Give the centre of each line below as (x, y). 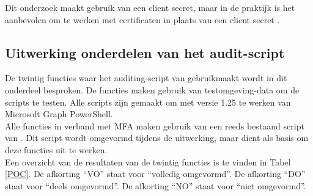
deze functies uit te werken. (56, 149)
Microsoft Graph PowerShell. (59, 114)
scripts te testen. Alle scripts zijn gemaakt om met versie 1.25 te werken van (148, 102)
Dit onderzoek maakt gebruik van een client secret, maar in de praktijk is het (150, 7)
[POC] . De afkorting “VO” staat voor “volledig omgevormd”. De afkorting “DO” (155, 174)
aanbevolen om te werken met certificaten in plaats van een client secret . (142, 19)
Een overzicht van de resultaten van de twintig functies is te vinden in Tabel (148, 162)
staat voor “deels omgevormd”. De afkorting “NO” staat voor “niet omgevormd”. (156, 185)
